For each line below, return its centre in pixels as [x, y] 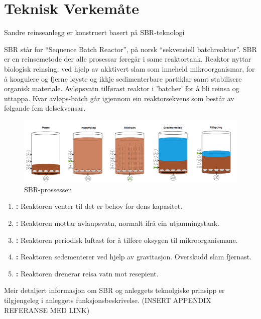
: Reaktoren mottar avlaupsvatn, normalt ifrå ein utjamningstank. [117, 223]
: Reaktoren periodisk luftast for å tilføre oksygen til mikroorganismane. [127, 240]
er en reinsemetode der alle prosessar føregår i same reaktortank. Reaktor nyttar [128, 59]
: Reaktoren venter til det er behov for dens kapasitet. [99, 206]
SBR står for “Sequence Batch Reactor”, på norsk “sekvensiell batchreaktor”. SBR [130, 49]
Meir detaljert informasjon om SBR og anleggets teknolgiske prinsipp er [114, 290]
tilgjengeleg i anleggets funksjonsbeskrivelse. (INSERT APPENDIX [108, 300]
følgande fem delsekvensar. [45, 108]
